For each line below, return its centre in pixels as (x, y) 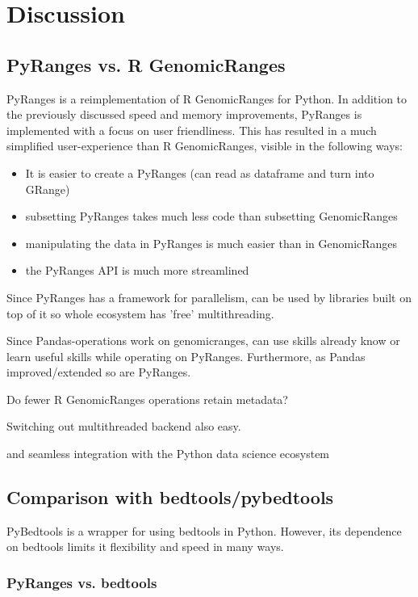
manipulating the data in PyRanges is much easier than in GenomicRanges (211, 243)
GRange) (48, 189)
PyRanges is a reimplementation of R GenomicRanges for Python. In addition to (207, 98)
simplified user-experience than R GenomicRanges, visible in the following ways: (205, 146)
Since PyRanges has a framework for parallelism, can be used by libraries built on (209, 297)
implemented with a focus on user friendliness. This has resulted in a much (192, 130)
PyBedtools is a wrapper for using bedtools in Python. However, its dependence (204, 530)
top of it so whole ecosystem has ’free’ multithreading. (140, 313)
